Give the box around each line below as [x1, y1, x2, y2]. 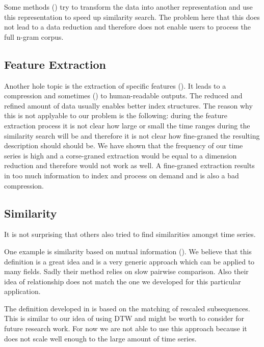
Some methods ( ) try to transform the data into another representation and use [4, 2, 253, 12]
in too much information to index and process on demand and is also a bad [4, 170, 239, 180]
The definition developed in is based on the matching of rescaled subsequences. [4, 303, 250, 313]
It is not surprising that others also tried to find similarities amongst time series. [4, 229, 256, 239]
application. [4, 286, 41, 297]
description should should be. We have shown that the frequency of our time [4, 140, 243, 151]
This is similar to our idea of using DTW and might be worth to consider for [4, 313, 244, 324]
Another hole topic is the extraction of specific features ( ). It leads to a [4, 80, 226, 91]
